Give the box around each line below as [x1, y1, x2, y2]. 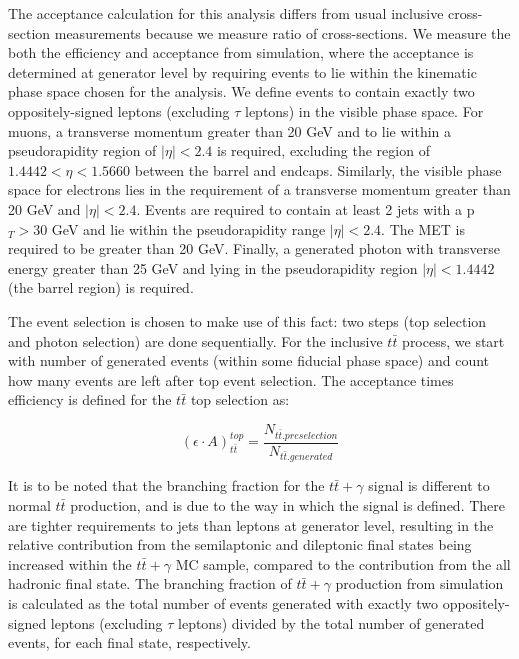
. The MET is [381, 218, 465, 239]
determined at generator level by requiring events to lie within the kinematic [8, 61, 477, 82]
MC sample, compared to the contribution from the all [175, 553, 511, 574]
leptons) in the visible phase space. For [244, 100, 484, 121]
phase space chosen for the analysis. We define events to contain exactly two [8, 81, 475, 102]
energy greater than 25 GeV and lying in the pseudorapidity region [8, 257, 418, 278]
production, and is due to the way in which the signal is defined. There [70, 495, 505, 515]
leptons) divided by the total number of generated [178, 612, 485, 633]
